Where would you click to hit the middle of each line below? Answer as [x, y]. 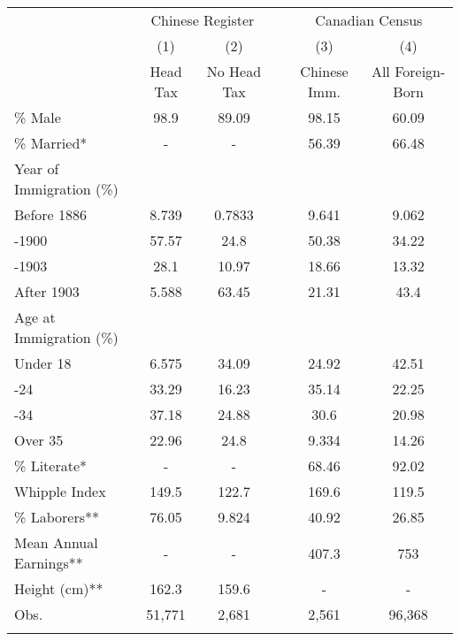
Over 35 [39, 440]
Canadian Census [369, 20]
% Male [38, 117]
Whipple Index [60, 491]
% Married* [51, 143]
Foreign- [420, 71]
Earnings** [49, 563]
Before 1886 [51, 214]
